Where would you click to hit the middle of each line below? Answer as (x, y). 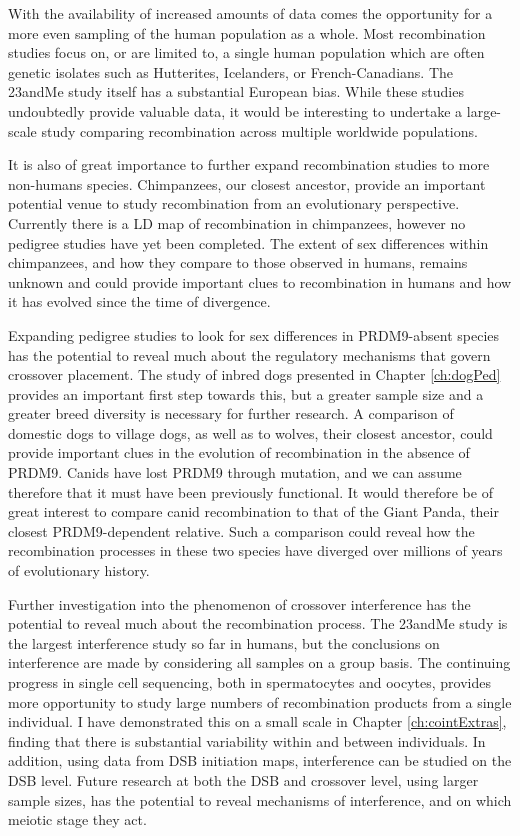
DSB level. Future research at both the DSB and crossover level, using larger (243, 779)
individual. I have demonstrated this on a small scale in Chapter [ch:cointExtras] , (257, 721)
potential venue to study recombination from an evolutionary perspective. (234, 203)
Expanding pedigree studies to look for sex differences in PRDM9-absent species (254, 334)
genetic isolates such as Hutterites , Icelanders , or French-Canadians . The (230, 71)
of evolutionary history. (79, 570)
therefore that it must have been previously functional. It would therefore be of (250, 491)
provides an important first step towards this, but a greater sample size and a (246, 393)
